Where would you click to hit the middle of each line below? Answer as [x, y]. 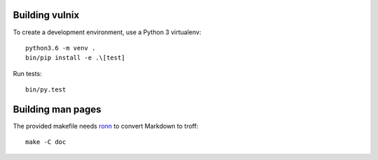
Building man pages [57, 109]
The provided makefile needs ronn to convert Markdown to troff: [106, 126]
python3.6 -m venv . [61, 48]
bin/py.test [46, 90]
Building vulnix [46, 15]
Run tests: [27, 73]
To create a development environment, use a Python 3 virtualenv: [107, 32]
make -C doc [46, 142]
